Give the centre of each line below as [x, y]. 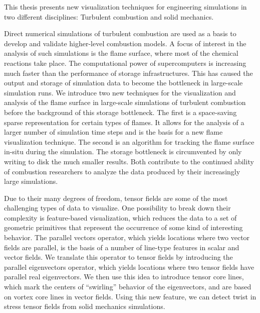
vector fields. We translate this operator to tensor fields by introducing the [118, 257]
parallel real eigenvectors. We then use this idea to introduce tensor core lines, [124, 277]
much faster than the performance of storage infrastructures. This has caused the [128, 73]
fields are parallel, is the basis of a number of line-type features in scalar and [122, 247]
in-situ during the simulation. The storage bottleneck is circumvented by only [123, 151]
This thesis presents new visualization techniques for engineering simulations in [125, 7]
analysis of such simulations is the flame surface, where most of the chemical [121, 53]
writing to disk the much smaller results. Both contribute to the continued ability [129, 161]
